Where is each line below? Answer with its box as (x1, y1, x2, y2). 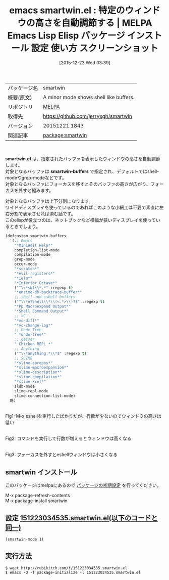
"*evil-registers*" (14, 271, 55, 276)
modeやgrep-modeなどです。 (5, 174, 67, 181)
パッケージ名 (8, 84, 38, 92)
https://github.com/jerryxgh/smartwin (42, 112, 132, 119)
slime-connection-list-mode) (14, 393, 76, 398)
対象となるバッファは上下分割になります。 (5, 198, 93, 204)
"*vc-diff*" (14, 318, 39, 323)
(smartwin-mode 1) (5, 537, 44, 542)
